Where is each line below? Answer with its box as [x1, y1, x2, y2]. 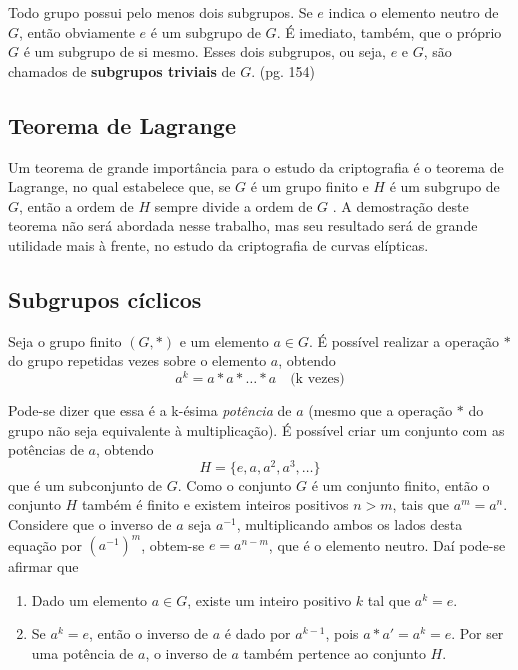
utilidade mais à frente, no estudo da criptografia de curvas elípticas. [8, 234, 429, 255]
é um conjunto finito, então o [311, 474, 490, 495]
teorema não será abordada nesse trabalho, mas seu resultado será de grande [8, 215, 478, 236]
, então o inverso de [88, 623, 209, 644]
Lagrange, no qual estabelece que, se [8, 176, 231, 197]
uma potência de [31, 642, 134, 663]
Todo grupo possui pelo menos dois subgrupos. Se [8, 2, 313, 22]
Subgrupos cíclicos [8, 283, 202, 314]
